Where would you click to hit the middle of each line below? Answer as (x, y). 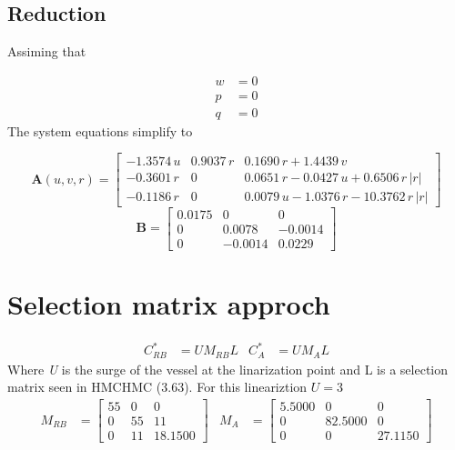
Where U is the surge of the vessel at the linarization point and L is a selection (228, 369)
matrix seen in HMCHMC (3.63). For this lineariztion (157, 387)
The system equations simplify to (100, 130)
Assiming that (47, 51)
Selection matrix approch (169, 303)
